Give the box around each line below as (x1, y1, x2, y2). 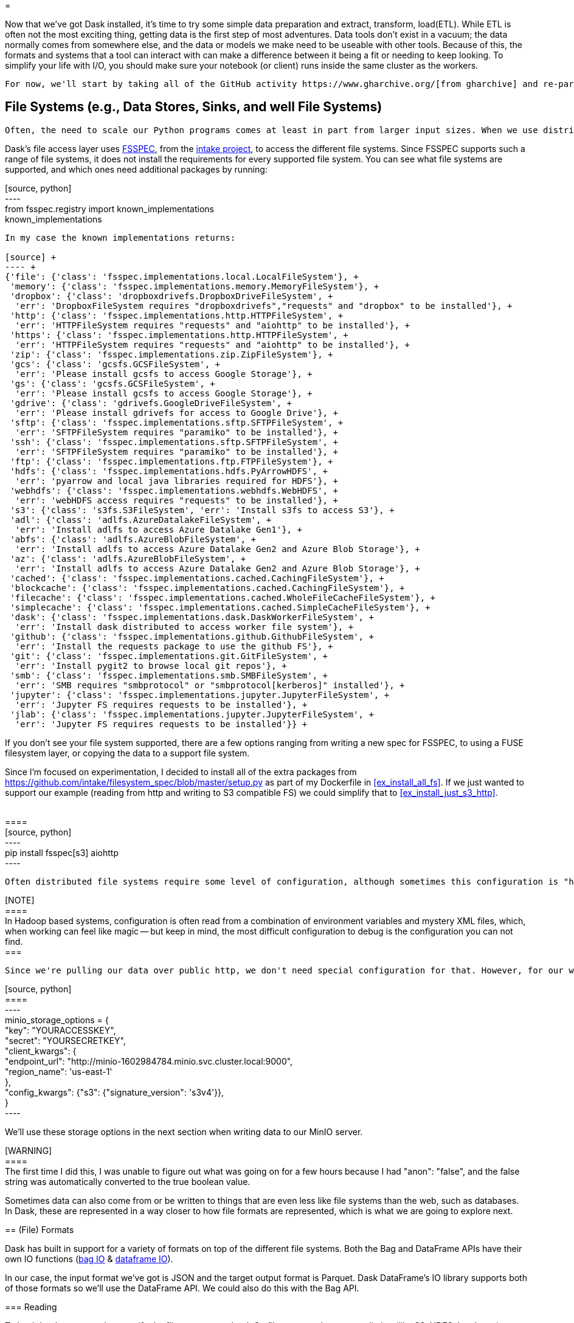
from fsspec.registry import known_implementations (5, 203, 214, 214)
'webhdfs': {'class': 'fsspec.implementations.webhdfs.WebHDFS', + (10, 485, 338, 496)
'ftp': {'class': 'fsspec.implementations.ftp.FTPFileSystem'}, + (10, 456, 333, 466)
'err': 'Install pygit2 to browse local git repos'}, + (15, 660, 287, 671)
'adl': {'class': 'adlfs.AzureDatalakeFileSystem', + (10, 514, 272, 525)
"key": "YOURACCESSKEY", (5, 1024, 116, 1035)
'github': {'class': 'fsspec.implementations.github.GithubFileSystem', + (10, 631, 374, 641)
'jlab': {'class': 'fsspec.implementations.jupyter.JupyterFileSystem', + (10, 709, 374, 719)
